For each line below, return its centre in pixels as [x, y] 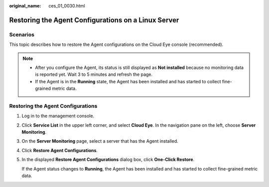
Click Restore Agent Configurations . [60, 150]
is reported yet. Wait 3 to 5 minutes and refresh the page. [94, 74]
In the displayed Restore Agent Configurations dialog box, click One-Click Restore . [108, 160]
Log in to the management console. [58, 116]
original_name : [25, 6]
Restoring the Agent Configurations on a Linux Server [94, 20]
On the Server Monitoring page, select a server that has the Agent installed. [100, 141]
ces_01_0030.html [67, 6]
